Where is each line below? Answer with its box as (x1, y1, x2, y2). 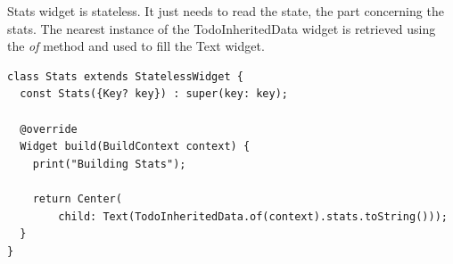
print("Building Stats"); (32, 157, 186, 170)
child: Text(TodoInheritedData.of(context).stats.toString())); (58, 210, 448, 223)
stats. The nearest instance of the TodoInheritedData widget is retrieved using (7, 19, 436, 37)
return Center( (32, 192, 122, 205)
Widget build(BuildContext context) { (20, 140, 251, 153)
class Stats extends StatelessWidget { (7, 70, 243, 83)
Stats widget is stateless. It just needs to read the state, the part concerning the (7, 2, 444, 20)
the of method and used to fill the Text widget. (7, 37, 265, 55)
